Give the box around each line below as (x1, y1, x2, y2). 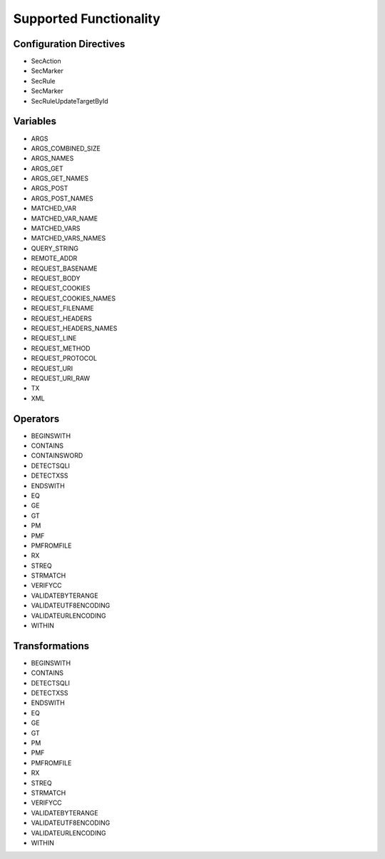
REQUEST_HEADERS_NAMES (31, 323, 118, 332)
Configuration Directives (13, 38, 125, 50)
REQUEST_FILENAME (31, 304, 94, 313)
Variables (13, 115, 57, 128)
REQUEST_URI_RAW (31, 373, 91, 382)
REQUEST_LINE (31, 334, 77, 343)
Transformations (13, 640, 90, 652)
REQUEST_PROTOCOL (31, 354, 98, 363)
